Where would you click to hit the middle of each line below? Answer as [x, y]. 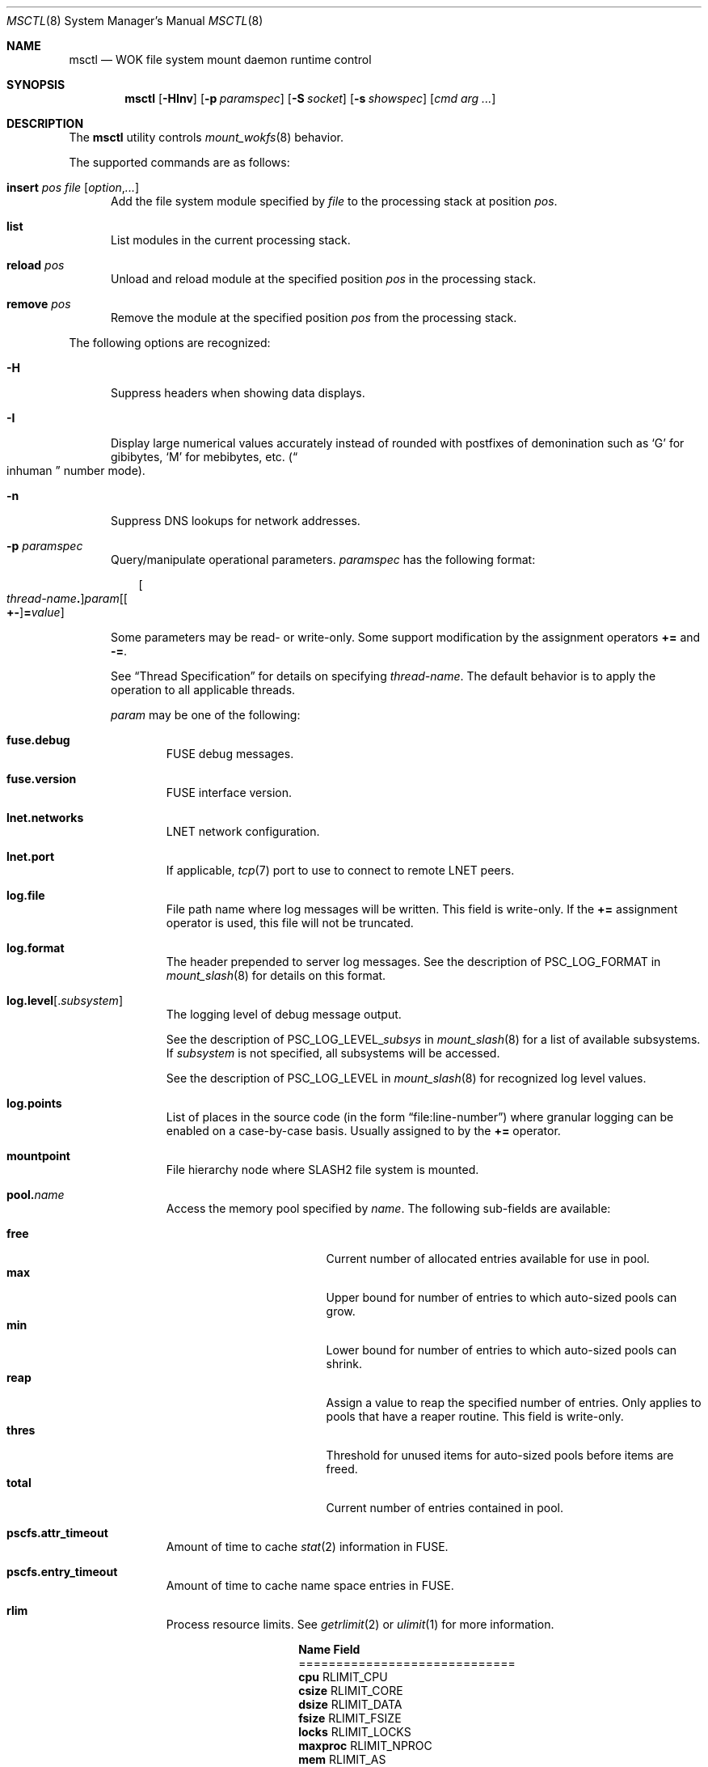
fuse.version [42, 779]
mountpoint [38, 1156]
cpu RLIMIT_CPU [343, 1677]
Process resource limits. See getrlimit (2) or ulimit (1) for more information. [360, 1624]
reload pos [36, 265]
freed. [342, 1469]
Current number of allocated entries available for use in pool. [488, 1259]
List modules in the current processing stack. [231, 240]
